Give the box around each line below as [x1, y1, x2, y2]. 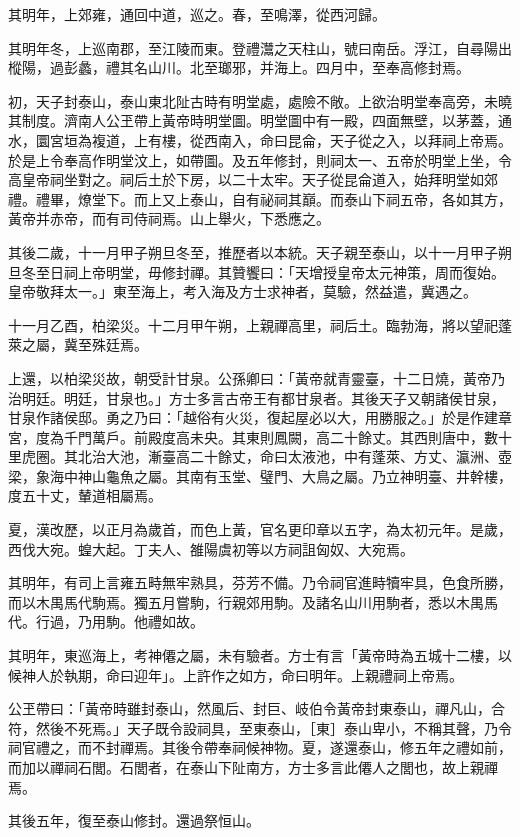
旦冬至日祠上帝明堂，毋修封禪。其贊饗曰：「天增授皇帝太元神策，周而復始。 [8, 261, 505, 282]
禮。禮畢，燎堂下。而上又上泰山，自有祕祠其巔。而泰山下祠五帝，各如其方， [8, 188, 512, 209]
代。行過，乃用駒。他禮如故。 [8, 611, 204, 632]
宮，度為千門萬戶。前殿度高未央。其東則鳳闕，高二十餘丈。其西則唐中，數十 [8, 426, 512, 447]
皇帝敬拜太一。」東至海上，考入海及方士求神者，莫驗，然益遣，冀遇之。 [8, 281, 477, 302]
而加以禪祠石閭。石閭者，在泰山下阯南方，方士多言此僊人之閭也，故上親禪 [8, 757, 498, 777]
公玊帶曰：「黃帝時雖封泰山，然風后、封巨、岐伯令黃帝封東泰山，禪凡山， [8, 698, 491, 719]
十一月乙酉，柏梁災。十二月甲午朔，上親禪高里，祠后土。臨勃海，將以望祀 [8, 314, 498, 335]
